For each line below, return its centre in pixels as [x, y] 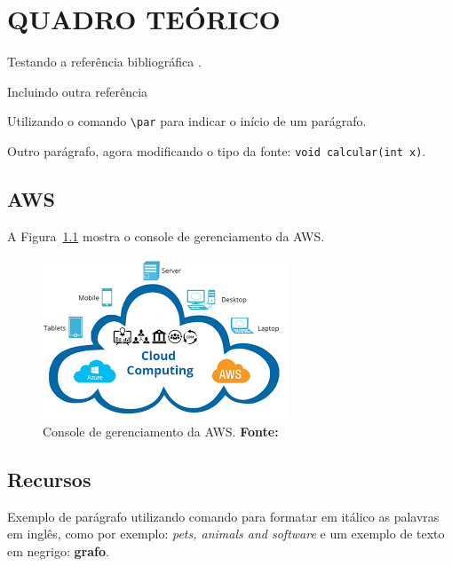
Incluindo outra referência [78, 91]
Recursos [49, 479]
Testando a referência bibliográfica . [104, 62]
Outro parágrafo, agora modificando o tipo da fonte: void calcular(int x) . [217, 150]
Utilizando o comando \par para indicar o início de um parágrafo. [187, 121]
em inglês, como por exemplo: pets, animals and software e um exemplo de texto [226, 534]
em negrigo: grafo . [58, 551]
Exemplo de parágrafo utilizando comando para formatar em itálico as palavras [223, 516]
